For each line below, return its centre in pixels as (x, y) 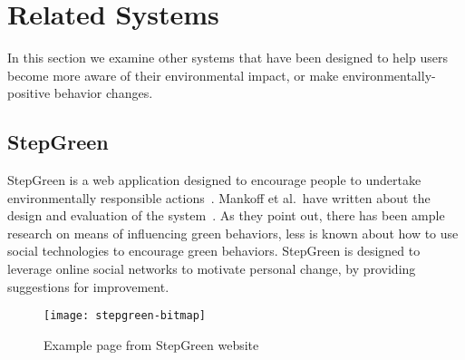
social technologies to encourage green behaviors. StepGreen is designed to (214, 251)
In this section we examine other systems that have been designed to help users (228, 58)
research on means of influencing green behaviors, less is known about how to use (233, 233)
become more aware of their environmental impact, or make (173, 75)
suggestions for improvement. (88, 286)
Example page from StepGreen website (151, 344)
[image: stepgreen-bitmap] (125, 316)
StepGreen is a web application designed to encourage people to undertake (214, 180)
